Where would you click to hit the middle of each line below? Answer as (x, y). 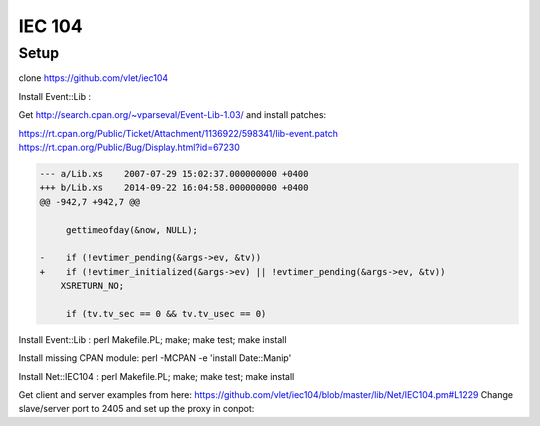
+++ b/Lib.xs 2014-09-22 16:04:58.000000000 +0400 (174, 188)
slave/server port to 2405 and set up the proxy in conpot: (136, 409)
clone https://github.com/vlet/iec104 (93, 78)
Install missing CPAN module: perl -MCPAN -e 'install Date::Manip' (155, 358)
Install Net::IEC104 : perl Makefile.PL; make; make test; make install (156, 376)
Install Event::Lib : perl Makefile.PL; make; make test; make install (152, 339)
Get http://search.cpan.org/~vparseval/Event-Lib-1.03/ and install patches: (172, 115)
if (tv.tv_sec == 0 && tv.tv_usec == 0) (166, 313)
